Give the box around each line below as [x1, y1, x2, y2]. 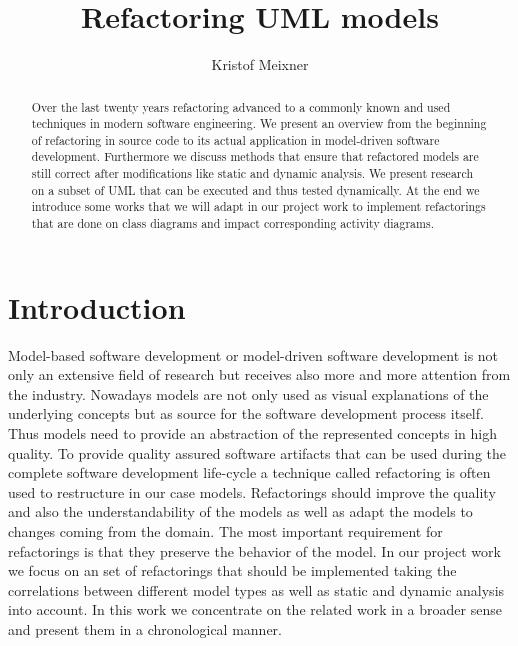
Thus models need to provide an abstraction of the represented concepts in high [8, 423, 497, 444]
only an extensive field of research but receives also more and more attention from [8, 364, 511, 385]
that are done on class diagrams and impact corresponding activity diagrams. [31, 215, 434, 232]
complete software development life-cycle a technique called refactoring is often [8, 462, 491, 483]
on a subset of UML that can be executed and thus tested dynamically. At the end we [31, 181, 480, 198]
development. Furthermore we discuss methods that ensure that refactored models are [31, 148, 479, 165]
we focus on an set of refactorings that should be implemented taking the [8, 560, 457, 581]
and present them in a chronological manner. [8, 619, 282, 640]
